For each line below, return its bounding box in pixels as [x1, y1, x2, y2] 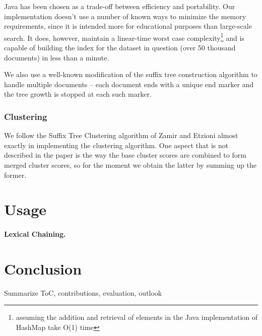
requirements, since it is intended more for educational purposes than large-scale [4, 21, 252, 31]
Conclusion [4, 258, 82, 279]
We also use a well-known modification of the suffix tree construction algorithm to [4, 69, 257, 80]
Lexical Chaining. [4, 229, 66, 239]
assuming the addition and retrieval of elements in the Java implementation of [16, 312, 258, 322]
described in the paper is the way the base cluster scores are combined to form [4, 150, 246, 160]
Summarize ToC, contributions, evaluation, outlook [4, 287, 162, 298]
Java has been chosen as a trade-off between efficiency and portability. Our [4, 1, 235, 11]
